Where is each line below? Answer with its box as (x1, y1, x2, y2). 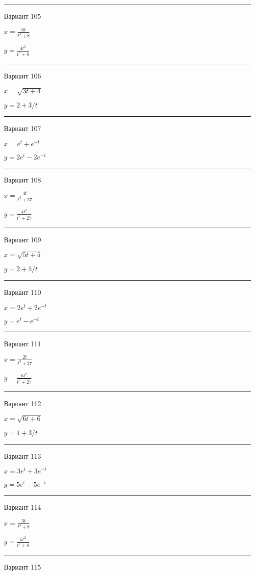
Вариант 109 (4, 234, 41, 244)
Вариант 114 (4, 502, 41, 512)
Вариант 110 (4, 287, 41, 297)
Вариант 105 (4, 11, 41, 21)
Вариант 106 (4, 70, 41, 80)
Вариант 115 (4, 562, 41, 572)
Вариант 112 (4, 398, 41, 408)
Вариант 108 (4, 174, 41, 184)
